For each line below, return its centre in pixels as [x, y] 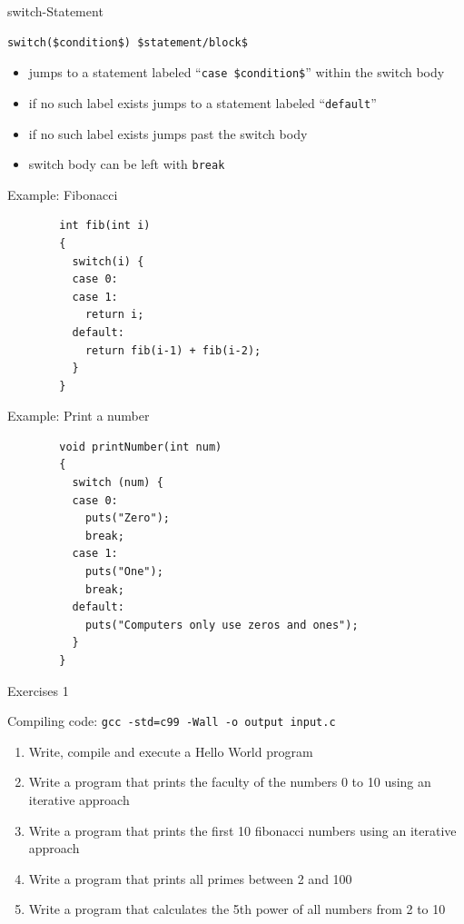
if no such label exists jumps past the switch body [168, 133]
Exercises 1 [38, 690]
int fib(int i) [105, 226]
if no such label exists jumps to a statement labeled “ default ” [202, 102]
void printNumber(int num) [141, 447]
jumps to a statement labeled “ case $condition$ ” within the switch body [237, 72]
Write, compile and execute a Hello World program [171, 751]
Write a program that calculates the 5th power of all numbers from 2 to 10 [237, 909]
